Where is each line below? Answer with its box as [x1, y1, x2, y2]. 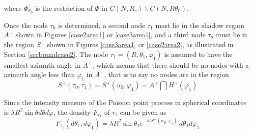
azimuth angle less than [4, 69, 75, 80]
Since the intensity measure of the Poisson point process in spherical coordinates [4, 97, 246, 107]
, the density [53, 106, 91, 117]
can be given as [120, 106, 167, 117]
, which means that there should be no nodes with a [92, 59, 249, 70]
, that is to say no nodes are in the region [104, 69, 229, 80]
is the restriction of [35, 3, 93, 13]
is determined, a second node [58, 20, 145, 30]
